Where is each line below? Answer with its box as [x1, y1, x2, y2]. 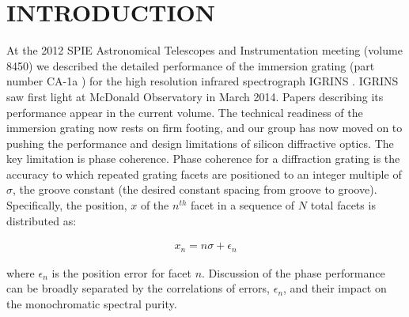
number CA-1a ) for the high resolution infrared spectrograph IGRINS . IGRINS [6, 73, 399, 89]
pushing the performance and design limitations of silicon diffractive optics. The [6, 134, 394, 151]
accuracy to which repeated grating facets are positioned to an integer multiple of [6, 165, 402, 182]
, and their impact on [283, 280, 387, 296]
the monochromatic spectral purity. [6, 295, 177, 311]
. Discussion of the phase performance [202, 264, 385, 281]
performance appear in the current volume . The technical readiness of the [6, 104, 363, 120]
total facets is [310, 197, 376, 213]
